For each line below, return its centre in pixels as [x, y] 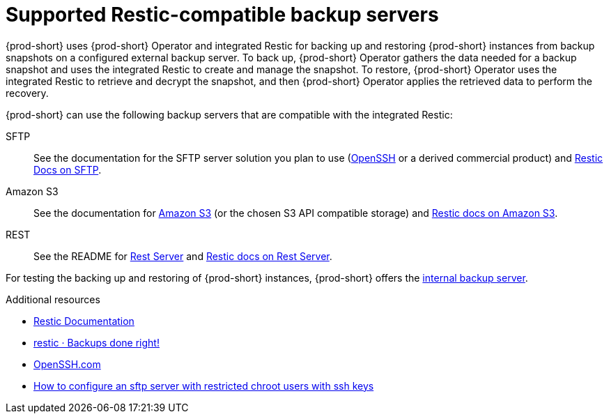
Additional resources [53, 299]
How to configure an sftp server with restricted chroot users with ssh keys [204, 386]
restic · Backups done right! [97, 342]
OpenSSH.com [67, 364]
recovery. [27, 93]
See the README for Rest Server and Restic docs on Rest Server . [183, 256]
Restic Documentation [84, 321]
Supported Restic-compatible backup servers [222, 15]
